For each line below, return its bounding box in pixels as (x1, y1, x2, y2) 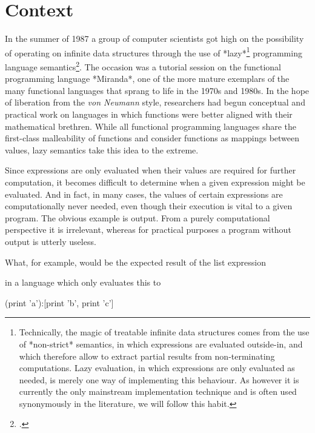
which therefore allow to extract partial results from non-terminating (19, 349, 275, 362)
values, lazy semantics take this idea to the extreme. (5, 143, 199, 156)
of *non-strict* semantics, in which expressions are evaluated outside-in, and (19, 337, 303, 350)
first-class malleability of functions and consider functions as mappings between (5, 132, 300, 144)
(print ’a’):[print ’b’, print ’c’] (5, 296, 114, 309)
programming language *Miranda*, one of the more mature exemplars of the (5, 72, 290, 85)
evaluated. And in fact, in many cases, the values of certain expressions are (5, 187, 283, 200)
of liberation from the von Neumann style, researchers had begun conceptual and (5, 96, 305, 109)
